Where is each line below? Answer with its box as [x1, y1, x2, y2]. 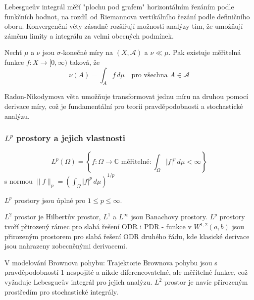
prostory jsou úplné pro [14, 195, 86, 205]
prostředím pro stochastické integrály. [4, 286, 118, 297]
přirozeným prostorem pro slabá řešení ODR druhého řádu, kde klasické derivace [4, 231, 250, 241]
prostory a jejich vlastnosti [16, 132, 125, 144]
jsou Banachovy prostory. [131, 211, 207, 222]
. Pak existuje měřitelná [168, 47, 241, 57]
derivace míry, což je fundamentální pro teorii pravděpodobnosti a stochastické [4, 100, 243, 111]
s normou [4, 175, 33, 186]
